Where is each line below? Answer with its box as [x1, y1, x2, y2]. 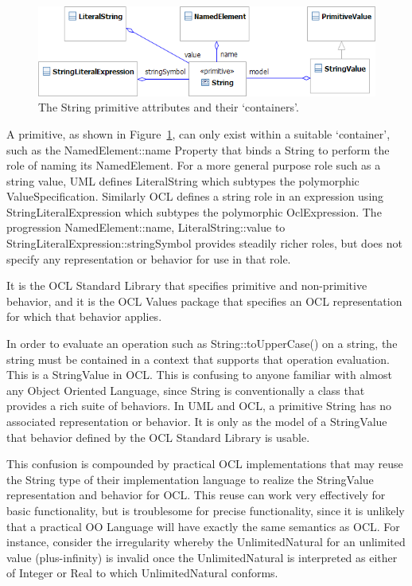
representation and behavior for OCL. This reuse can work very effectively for [6, 486, 386, 503]
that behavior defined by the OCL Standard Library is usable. [6, 428, 310, 445]
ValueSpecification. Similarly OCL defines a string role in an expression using [6, 188, 384, 205]
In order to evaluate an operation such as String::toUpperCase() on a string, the [6, 335, 398, 352]
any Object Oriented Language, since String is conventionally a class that [6, 381, 365, 398]
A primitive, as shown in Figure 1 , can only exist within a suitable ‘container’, [6, 125, 391, 142]
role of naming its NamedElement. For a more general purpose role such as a [6, 157, 381, 174]
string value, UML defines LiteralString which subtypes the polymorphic [6, 172, 360, 189]
